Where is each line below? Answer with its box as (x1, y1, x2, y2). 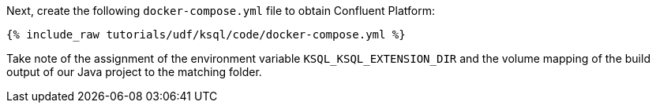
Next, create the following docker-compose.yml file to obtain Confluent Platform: (6, 4, 435, 17)
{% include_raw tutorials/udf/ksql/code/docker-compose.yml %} (6, 28, 406, 41)
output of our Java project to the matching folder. (6, 65, 262, 78)
